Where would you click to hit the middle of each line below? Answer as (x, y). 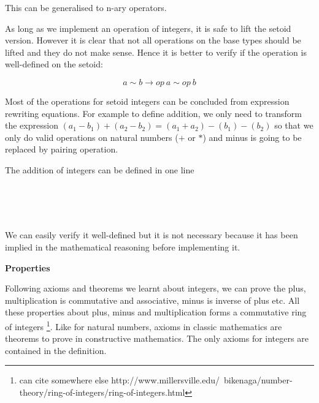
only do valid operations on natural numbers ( (92, 137)
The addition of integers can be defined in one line (100, 169)
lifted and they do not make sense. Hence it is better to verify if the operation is (156, 52)
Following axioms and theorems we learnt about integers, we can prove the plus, (156, 288)
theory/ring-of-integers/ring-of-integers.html (102, 392)
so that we (294, 125)
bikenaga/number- (258, 380)
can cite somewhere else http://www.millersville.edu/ (119, 380)
